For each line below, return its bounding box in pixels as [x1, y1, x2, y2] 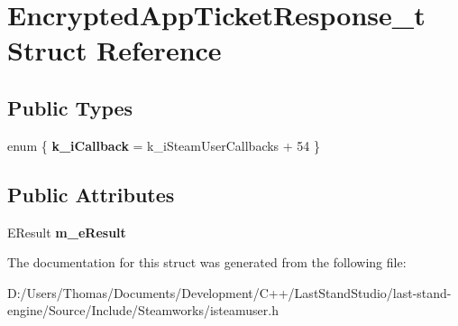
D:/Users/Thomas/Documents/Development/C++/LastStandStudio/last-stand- [7, 283, 452, 302]
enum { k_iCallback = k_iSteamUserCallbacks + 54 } [7, 135, 321, 154]
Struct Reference [7, 32, 222, 69]
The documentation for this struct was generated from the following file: [7, 253, 407, 272]
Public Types [7, 93, 133, 121]
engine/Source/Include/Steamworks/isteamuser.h [7, 301, 279, 320]
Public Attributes [7, 180, 175, 208]
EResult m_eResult [7, 222, 126, 241]
